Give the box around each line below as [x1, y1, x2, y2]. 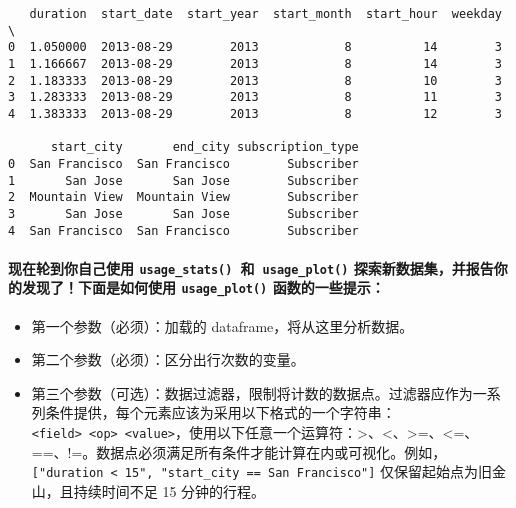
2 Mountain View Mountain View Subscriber [8, 190, 359, 205]
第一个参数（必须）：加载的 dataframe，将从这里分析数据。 [31, 315, 414, 336]
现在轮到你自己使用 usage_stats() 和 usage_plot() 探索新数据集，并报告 [8, 257, 494, 278]
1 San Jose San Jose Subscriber [8, 173, 359, 188]
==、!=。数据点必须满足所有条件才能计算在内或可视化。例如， [31, 441, 447, 462]
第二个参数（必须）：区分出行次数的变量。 [31, 349, 305, 370]
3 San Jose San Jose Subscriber [8, 206, 359, 221]
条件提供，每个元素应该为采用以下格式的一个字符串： [45, 402, 396, 423]
